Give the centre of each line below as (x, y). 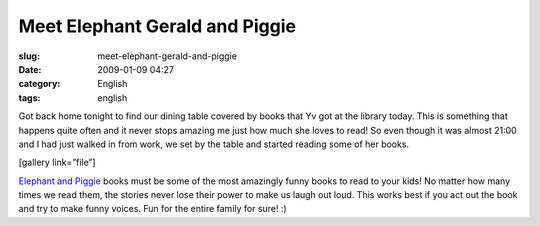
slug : (29, 56)
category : (39, 84)
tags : (29, 97)
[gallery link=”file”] (57, 162)
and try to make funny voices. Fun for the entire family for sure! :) (152, 209)
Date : (30, 69)
